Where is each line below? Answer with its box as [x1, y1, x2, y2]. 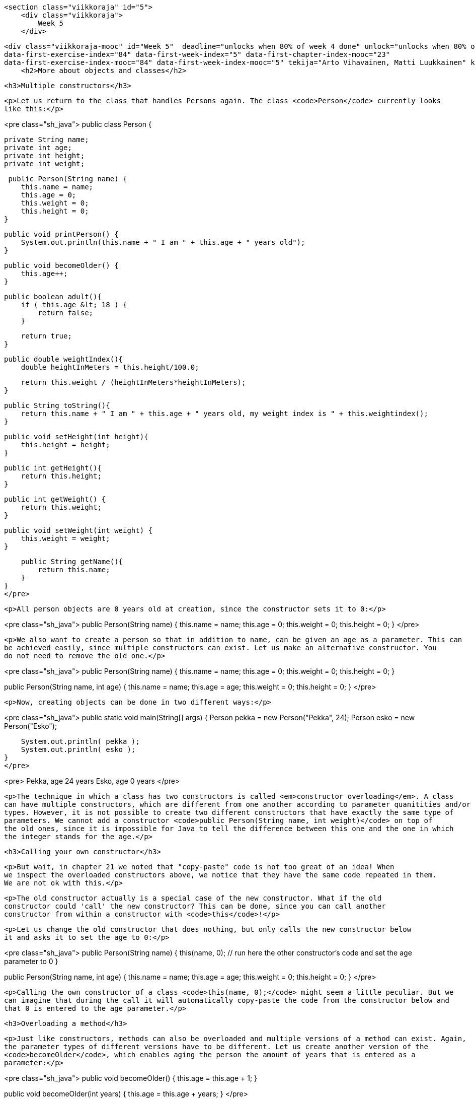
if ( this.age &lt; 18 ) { [21, 301, 127, 309]
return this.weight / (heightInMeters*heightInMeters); [21, 378, 246, 386]
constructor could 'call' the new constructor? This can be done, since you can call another [4, 902, 386, 910]
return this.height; [21, 472, 102, 480]
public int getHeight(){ [4, 464, 102, 472]
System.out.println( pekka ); [21, 737, 140, 745]
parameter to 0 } [4, 957, 58, 966]
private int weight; [4, 160, 85, 168]
